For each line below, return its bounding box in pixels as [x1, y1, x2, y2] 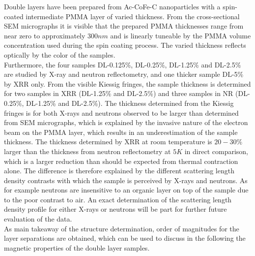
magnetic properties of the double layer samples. [4, 242, 150, 253]
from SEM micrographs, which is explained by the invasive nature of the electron [4, 117, 248, 128]
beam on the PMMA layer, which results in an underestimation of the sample [4, 127, 238, 137]
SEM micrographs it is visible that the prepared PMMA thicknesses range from [4, 21, 244, 31]
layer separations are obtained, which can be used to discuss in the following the [4, 233, 246, 243]
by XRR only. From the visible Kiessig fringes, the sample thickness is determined [4, 78, 251, 89]
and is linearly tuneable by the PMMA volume [110, 30, 251, 40]
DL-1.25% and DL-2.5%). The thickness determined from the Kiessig [26, 97, 234, 108]
